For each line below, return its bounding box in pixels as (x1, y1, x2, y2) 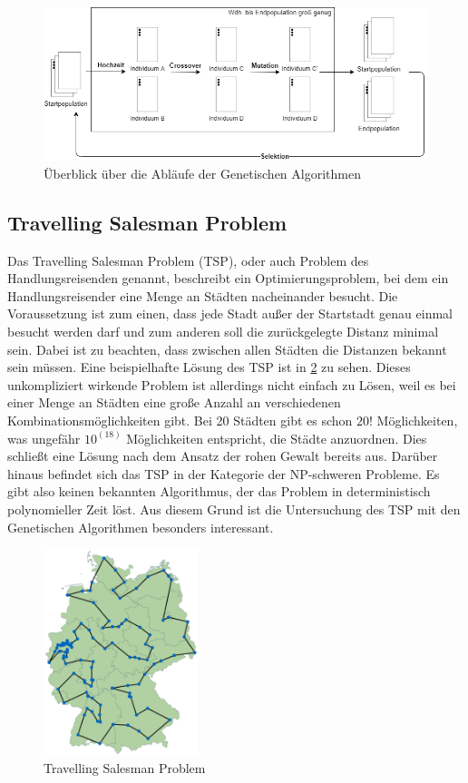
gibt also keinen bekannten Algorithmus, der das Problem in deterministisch (7, 482, 431, 501)
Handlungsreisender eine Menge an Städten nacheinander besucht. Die (7, 286, 398, 305)
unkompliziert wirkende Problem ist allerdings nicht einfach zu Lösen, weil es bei (7, 375, 456, 394)
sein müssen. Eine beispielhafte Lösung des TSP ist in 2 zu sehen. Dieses (7, 357, 411, 377)
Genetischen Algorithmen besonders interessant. (7, 517, 274, 536)
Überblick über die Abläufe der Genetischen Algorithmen (44, 163, 361, 182)
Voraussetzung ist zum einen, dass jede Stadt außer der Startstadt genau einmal (7, 304, 453, 323)
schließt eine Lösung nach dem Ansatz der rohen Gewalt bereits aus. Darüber (7, 446, 438, 465)
